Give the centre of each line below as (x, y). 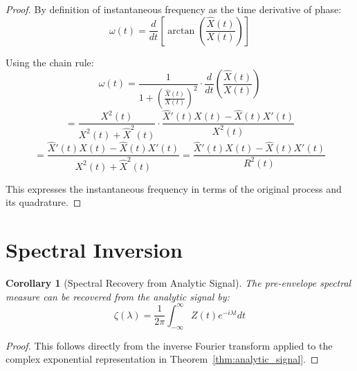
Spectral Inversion (94, 250)
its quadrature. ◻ (44, 202)
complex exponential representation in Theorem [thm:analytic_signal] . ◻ (162, 359)
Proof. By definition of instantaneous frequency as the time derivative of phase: (174, 9)
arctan (181, 31)
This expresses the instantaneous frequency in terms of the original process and (174, 188)
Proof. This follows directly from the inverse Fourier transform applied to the (169, 345)
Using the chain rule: (50, 62)
